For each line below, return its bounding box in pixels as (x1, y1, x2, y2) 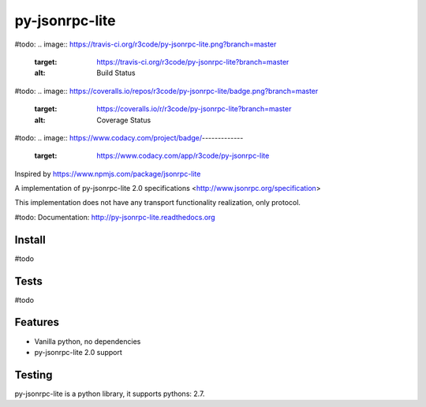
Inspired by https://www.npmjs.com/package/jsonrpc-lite (14, 169, 201, 178)
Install (14, 233, 47, 246)
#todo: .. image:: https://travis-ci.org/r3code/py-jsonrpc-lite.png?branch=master (14, 39, 277, 49)
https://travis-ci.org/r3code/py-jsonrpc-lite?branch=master (96, 57, 290, 66)
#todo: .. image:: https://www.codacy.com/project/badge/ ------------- (14, 133, 244, 142)
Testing (14, 368, 53, 382)
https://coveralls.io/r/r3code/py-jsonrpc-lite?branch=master (96, 104, 292, 114)
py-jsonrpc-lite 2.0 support (34, 347, 122, 357)
